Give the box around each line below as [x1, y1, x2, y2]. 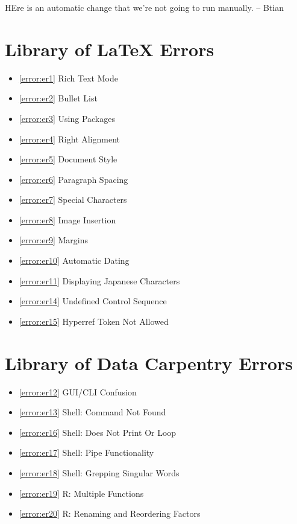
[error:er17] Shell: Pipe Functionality [19, 446, 154, 459]
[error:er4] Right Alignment [19, 132, 120, 145]
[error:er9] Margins [19, 234, 89, 246]
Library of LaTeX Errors [5, 36, 214, 61]
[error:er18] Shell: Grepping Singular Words [19, 466, 180, 479]
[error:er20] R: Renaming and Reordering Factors [19, 507, 201, 520]
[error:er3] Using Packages [19, 112, 115, 124]
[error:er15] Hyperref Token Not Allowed [19, 315, 169, 327]
